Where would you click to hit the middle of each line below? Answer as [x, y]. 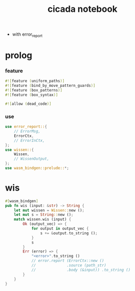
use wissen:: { [20, 150]
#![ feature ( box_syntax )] [31, 95]
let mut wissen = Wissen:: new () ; [49, 210]
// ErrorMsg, [27, 131]
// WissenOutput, [32, 159]
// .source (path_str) [69, 265]
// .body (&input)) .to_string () [81, 270]
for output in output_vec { [60, 229]
